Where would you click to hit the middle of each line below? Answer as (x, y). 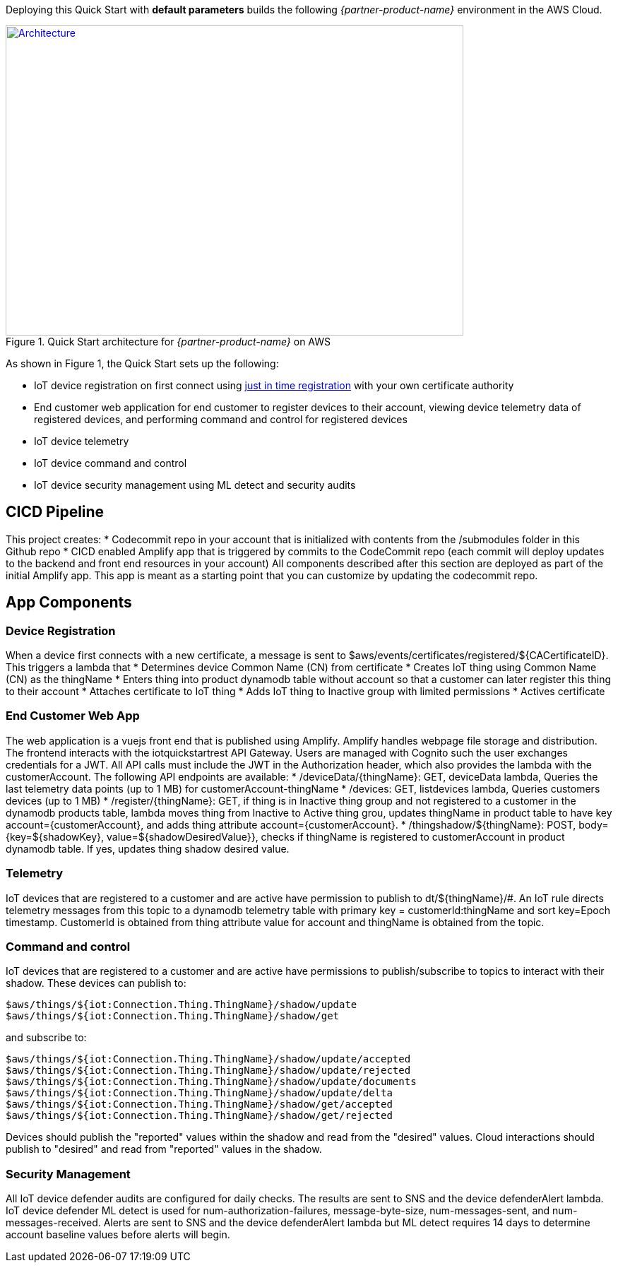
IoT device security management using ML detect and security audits (195, 485)
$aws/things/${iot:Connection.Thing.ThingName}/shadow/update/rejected (208, 1071)
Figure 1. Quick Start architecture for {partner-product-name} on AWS (168, 342)
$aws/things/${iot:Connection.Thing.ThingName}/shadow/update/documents (211, 1082)
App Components (69, 603)
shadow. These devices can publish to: (96, 983)
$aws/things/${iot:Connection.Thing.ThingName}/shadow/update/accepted (208, 1059)
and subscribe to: (46, 1038)
